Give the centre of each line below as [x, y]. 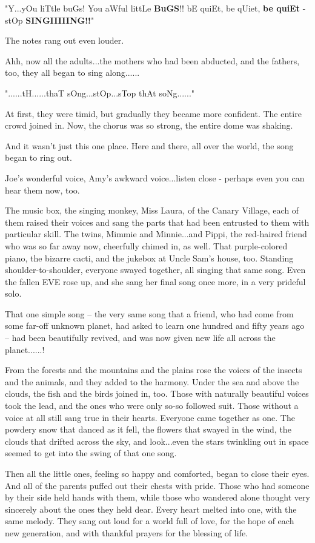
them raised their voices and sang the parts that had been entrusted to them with [157, 222]
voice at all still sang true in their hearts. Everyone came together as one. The [150, 417]
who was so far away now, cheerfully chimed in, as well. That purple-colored [146, 245]
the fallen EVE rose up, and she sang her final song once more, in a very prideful [155, 281]
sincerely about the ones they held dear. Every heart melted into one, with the [151, 509]
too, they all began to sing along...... [72, 73]
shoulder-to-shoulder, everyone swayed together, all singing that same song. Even [155, 270]
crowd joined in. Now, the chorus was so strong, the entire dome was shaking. [149, 125]
